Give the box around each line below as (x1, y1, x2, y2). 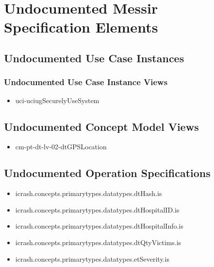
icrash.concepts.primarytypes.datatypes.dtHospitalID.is (15, 204, 180, 214)
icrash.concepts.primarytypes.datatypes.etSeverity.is (15, 253, 169, 264)
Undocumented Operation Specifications (4, 165, 211, 180)
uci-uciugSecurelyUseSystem (15, 95, 99, 105)
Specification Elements (4, 17, 158, 37)
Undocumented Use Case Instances (4, 50, 184, 65)
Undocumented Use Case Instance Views (4, 76, 168, 88)
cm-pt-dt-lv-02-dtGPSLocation (15, 142, 107, 152)
